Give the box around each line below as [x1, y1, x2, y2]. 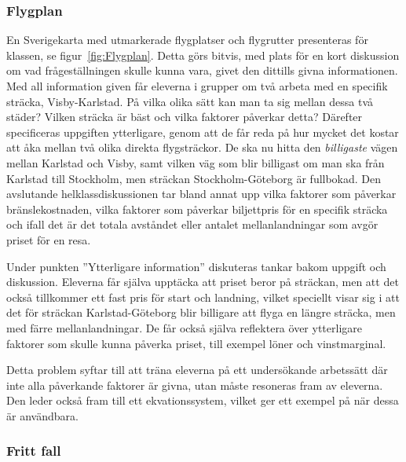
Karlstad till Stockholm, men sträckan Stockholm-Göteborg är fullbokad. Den [6, 170, 382, 186]
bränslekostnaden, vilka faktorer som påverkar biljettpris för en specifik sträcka [6, 200, 388, 217]
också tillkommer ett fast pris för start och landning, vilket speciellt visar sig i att [6, 288, 400, 305]
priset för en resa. [6, 231, 91, 247]
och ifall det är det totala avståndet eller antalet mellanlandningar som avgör [6, 216, 379, 233]
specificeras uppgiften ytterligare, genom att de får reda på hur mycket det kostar [6, 123, 399, 140]
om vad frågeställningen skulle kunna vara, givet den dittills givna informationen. [6, 62, 398, 79]
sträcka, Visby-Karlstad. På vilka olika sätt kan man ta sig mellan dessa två [6, 93, 374, 109]
